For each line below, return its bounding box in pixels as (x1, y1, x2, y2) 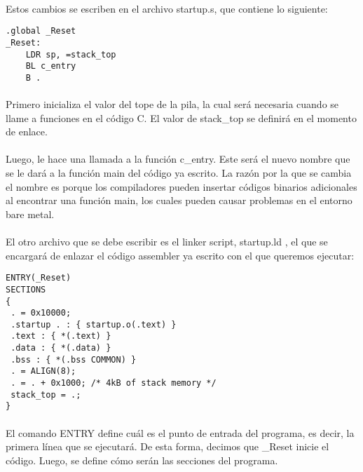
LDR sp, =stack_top (25, 49, 116, 60)
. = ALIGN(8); (11, 366, 76, 377)
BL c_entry (25, 61, 76, 72)
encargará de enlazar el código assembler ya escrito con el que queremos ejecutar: (6, 248, 355, 262)
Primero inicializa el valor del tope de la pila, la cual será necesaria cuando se (6, 97, 339, 112)
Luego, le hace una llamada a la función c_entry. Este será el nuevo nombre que (6, 151, 350, 166)
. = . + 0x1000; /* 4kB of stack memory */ (11, 378, 217, 389)
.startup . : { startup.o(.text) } (11, 319, 177, 330)
